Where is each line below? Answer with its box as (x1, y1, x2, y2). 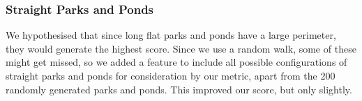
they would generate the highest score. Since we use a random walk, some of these (6, 41, 356, 55)
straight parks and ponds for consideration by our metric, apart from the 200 (6, 68, 335, 82)
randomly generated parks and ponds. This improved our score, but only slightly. (6, 82, 352, 96)
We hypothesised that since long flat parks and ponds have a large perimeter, (6, 28, 336, 42)
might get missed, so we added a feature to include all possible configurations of (6, 55, 347, 69)
